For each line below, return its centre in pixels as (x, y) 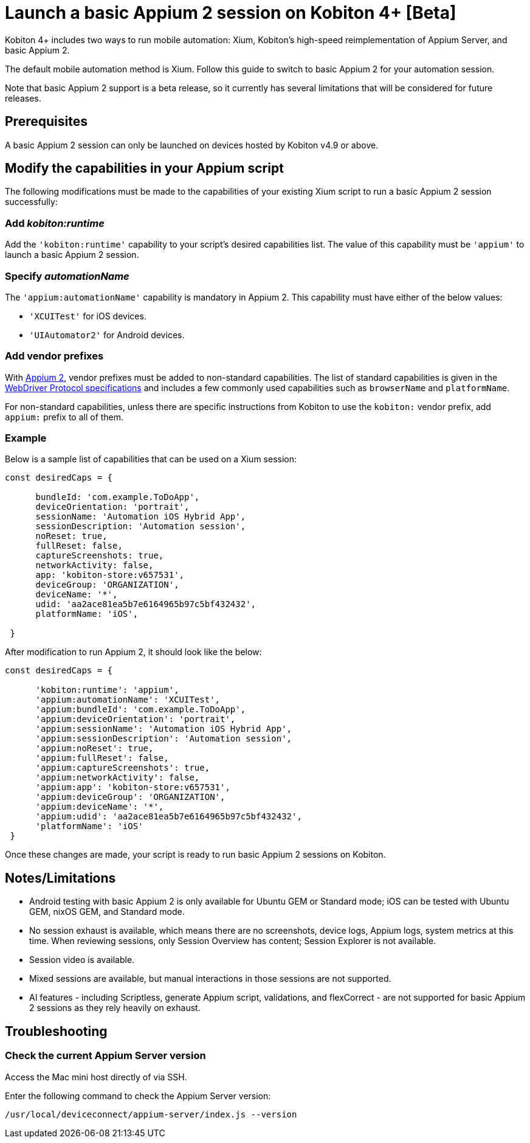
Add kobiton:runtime (55, 223)
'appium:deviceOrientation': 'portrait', (136, 719)
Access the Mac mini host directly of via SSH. (96, 1077)
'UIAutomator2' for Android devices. (107, 335)
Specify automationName (67, 276)
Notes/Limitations (60, 878)
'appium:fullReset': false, (102, 758)
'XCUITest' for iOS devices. (88, 316)
